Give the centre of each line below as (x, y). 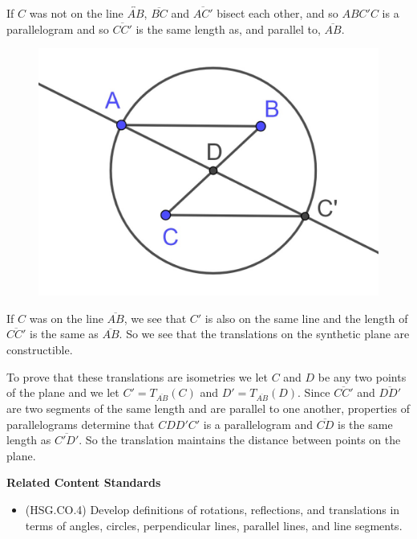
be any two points (362, 376)
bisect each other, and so (277, 13)
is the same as (64, 334)
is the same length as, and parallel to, (228, 29)
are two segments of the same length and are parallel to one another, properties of (208, 408)
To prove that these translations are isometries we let (137, 376)
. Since (314, 392)
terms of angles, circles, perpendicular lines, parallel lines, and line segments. (214, 525)
